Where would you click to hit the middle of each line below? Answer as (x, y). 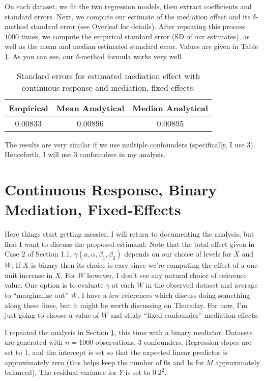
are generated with (34, 342)
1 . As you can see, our (39, 56)
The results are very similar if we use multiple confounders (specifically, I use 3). (130, 144)
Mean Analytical (90, 108)
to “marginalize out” (37, 295)
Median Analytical (170, 108)
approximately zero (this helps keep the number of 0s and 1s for (104, 362)
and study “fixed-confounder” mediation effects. (185, 315)
